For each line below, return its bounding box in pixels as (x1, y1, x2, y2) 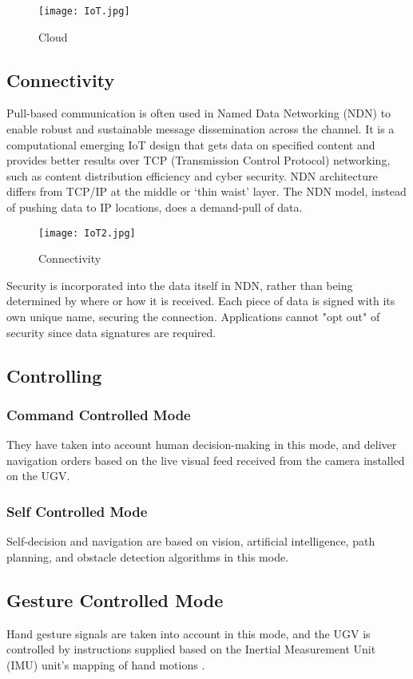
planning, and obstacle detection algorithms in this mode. (6, 548, 289, 565)
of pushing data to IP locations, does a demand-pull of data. (6, 199, 303, 216)
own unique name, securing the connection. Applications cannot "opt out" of (6, 308, 380, 325)
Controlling (6, 363, 102, 387)
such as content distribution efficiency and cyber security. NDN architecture (6, 167, 378, 184)
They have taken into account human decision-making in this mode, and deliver (6, 436, 397, 453)
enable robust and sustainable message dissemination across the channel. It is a (6, 121, 395, 137)
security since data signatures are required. (6, 324, 216, 340)
